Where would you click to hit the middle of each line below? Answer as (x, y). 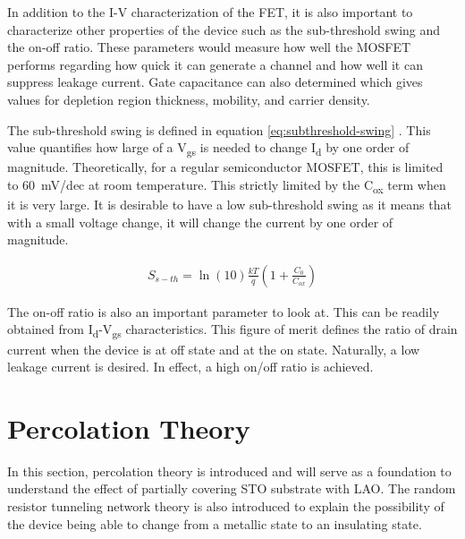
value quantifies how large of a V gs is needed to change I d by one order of (208, 148)
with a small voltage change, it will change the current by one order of (200, 222)
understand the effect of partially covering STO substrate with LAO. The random (232, 488)
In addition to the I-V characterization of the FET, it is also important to (210, 12)
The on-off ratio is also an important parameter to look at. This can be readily (224, 311)
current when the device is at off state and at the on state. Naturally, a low (214, 349)
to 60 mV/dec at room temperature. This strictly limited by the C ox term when (227, 185)
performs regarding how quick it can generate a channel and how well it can (215, 64)
